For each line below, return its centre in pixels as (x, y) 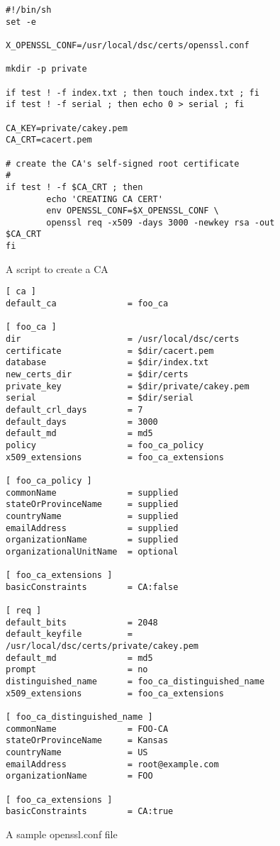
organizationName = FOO (79, 776)
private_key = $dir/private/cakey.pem (128, 386)
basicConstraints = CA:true (90, 812)
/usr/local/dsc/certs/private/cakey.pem (102, 646)
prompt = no (77, 670)
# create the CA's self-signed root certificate (123, 163)
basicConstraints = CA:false (92, 587)
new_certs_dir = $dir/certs (97, 374)
